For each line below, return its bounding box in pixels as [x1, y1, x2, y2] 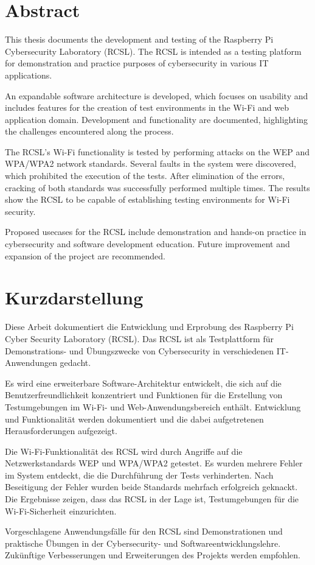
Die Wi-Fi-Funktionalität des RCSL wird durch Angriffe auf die [5, 444, 243, 457]
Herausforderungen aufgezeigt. [5, 424, 117, 437]
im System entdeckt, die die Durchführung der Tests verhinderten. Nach [5, 468, 274, 481]
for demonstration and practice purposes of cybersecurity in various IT [5, 57, 269, 69]
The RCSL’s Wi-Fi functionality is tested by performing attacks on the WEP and [5, 145, 310, 158]
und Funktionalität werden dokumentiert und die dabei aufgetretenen [5, 412, 264, 425]
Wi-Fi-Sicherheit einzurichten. [5, 504, 117, 517]
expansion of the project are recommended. [5, 249, 165, 262]
